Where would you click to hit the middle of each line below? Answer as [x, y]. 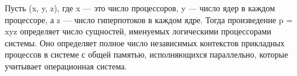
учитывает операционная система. [66, 66]
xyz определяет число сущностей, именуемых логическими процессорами [138, 31]
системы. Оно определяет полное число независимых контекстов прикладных [145, 42]
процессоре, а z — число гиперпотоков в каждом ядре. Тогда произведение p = [149, 19]
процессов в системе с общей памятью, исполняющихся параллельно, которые [146, 54]
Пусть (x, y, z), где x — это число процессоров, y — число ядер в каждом [140, 8]
